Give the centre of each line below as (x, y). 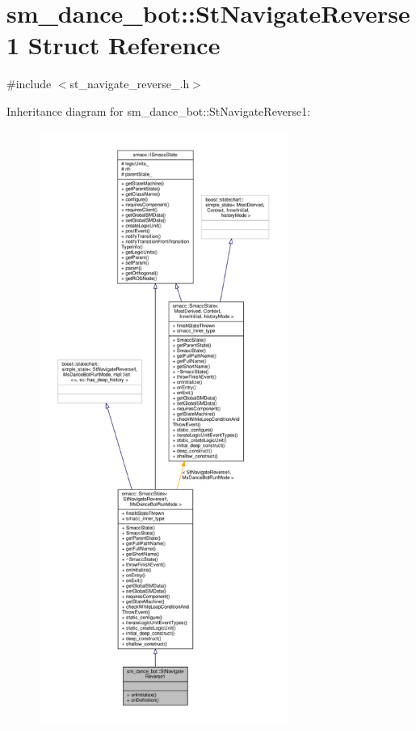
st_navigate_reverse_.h (130, 84)
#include (29, 84)
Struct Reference (124, 45)
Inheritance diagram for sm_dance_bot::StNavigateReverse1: (159, 110)
